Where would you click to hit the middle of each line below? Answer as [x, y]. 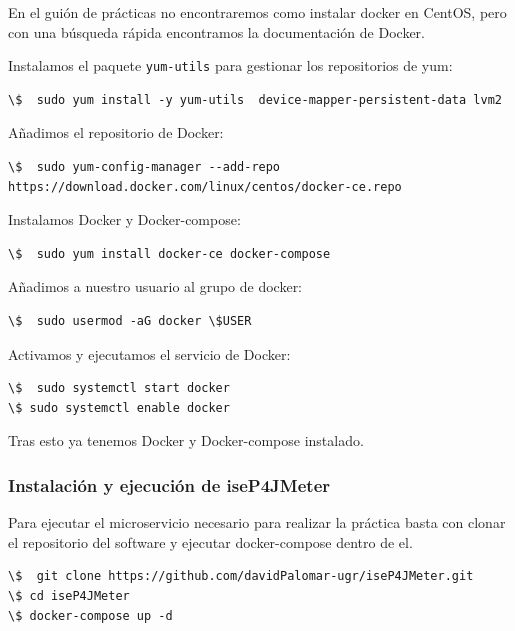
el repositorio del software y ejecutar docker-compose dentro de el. [210, 541]
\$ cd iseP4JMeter [69, 595]
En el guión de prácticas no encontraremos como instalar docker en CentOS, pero [257, 12]
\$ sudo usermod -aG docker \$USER [130, 321]
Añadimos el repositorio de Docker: [116, 132]
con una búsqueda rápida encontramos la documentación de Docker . [216, 31]
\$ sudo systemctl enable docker [119, 407]
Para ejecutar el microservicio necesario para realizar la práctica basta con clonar [257, 522]
